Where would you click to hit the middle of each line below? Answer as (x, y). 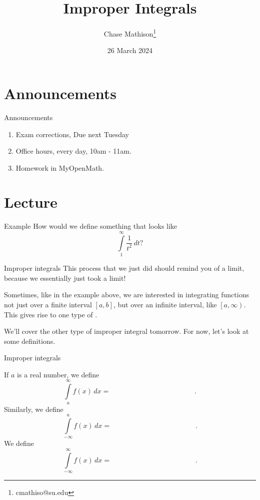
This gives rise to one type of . (51, 314)
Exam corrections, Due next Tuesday (72, 134)
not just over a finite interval (48, 304)
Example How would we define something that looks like (91, 226)
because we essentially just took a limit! (65, 278)
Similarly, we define (34, 409)
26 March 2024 (130, 50)
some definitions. (30, 341)
